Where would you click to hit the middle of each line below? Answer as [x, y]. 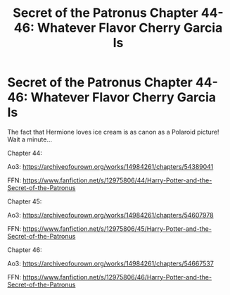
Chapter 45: [25, 201]
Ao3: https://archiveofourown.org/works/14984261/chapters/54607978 [110, 215]
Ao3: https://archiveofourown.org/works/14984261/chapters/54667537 [111, 263]
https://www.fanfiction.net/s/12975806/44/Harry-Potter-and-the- [117, 180]
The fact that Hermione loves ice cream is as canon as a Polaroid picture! [113, 132]
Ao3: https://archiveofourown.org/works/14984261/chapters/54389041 [110, 166]
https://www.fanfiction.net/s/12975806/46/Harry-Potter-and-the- [117, 277]
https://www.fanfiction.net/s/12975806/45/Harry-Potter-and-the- [117, 228]
